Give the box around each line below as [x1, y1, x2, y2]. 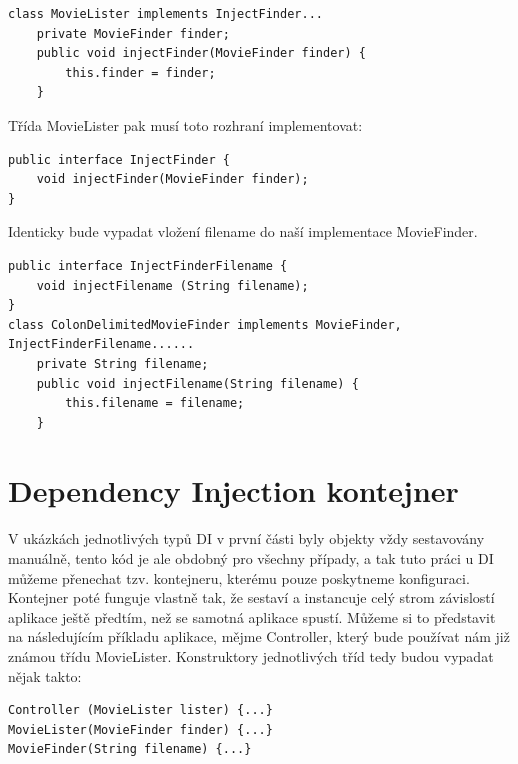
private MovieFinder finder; [36, 26, 230, 41]
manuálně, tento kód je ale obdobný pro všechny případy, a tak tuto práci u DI [8, 548, 494, 568]
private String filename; [36, 356, 209, 371]
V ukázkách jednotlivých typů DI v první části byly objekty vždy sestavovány [8, 528, 485, 549]
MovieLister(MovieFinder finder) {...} [8, 722, 273, 737]
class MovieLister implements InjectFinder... [8, 7, 323, 21]
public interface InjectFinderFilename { [8, 258, 288, 273]
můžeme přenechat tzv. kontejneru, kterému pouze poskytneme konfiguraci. [8, 567, 470, 588]
